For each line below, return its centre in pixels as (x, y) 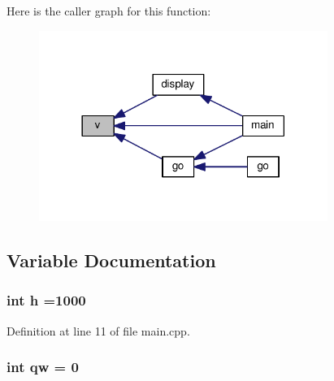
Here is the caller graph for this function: (109, 11)
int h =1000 (46, 300)
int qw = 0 (43, 367)
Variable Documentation (111, 260)
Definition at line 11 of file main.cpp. (98, 330)
